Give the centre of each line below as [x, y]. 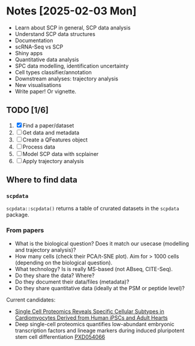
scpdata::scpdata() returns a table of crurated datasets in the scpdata [93, 209]
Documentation [34, 40]
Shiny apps [29, 53]
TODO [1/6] [28, 110]
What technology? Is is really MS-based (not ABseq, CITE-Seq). [94, 269]
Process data [39, 147]
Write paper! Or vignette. [46, 91]
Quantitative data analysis [47, 59]
